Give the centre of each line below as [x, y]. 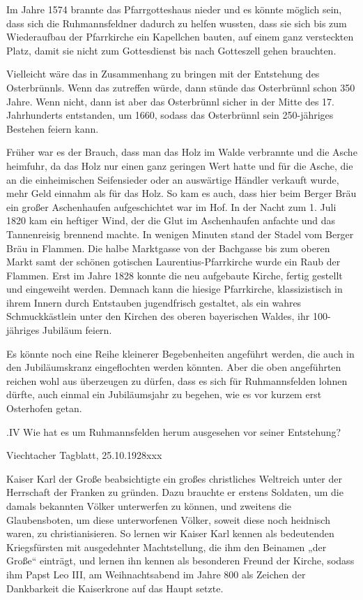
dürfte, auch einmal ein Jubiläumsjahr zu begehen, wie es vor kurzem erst [164, 394]
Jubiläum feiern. [77, 330]
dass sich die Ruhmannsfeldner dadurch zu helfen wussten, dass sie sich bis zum [177, 23]
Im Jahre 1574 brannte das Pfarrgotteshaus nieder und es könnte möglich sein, [174, 9]
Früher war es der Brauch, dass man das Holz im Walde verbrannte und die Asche [182, 152]
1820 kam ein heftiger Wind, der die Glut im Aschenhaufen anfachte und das [171, 220]
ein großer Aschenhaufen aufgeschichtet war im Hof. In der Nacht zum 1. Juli [171, 206]
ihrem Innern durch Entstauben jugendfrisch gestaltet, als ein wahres [154, 302]
